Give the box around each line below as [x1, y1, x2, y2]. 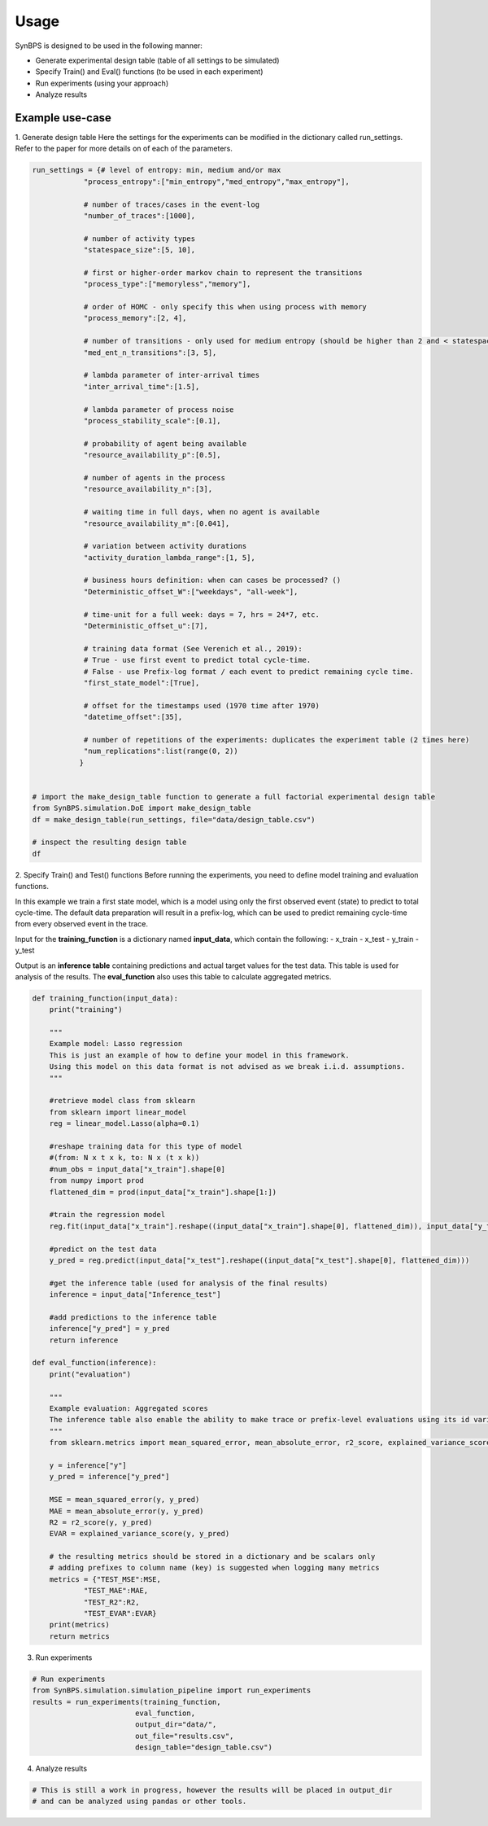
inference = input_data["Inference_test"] [49, 1290, 221, 1299]
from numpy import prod [49, 1176, 144, 1185]
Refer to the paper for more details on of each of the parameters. [15, 143, 233, 154]
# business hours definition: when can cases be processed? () [83, 576, 342, 585]
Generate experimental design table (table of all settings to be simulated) [35, 55, 280, 65]
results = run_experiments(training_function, [32, 1697, 221, 1706]
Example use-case [15, 111, 111, 125]
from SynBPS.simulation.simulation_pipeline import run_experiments [32, 1686, 312, 1695]
